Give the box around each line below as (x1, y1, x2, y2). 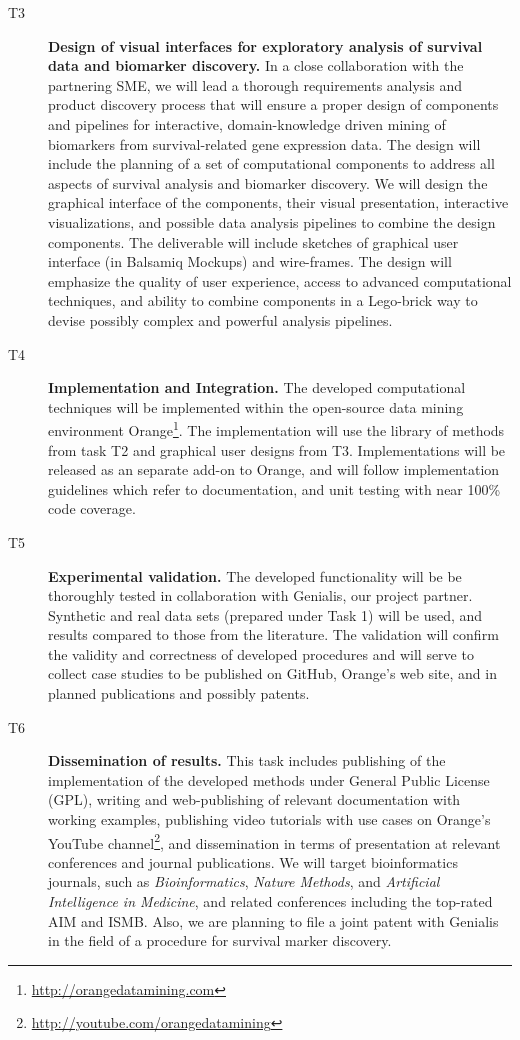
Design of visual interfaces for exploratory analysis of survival (48, 35, 483, 56)
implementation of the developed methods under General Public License (48, 769, 490, 790)
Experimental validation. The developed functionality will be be (48, 565, 462, 586)
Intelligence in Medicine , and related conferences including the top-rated (48, 891, 493, 912)
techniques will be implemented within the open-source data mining (48, 396, 464, 417)
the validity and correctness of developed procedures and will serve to (48, 643, 474, 664)
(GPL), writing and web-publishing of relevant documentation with (48, 789, 461, 810)
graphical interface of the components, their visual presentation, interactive (48, 192, 509, 213)
